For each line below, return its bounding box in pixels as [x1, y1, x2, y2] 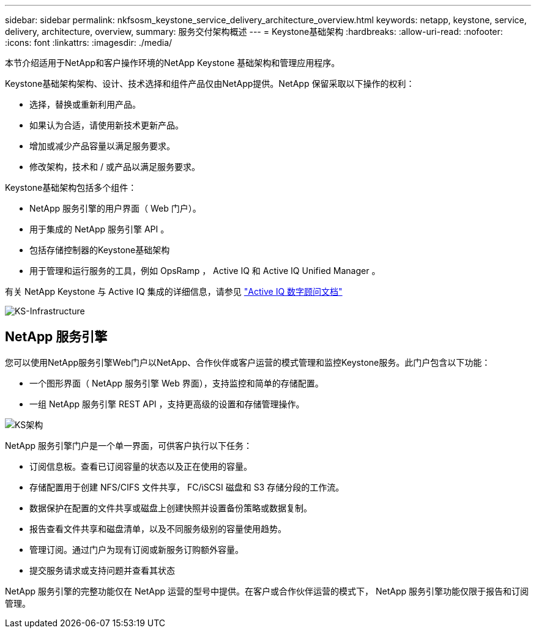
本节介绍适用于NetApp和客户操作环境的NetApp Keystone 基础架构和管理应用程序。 [5, 57, 340, 68]
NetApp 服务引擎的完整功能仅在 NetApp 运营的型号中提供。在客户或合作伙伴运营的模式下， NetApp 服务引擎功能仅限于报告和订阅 [5, 585, 529, 596]
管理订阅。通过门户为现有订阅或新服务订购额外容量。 [29, 544, 244, 555]
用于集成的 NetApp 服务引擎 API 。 [29, 224, 169, 234]
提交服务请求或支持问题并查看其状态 [29, 565, 175, 576]
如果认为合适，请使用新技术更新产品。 [29, 120, 184, 130]
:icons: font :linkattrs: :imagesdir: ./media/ [5, 37, 173, 48]
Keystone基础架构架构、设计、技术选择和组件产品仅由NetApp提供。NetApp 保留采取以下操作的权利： [5, 78, 415, 89]
